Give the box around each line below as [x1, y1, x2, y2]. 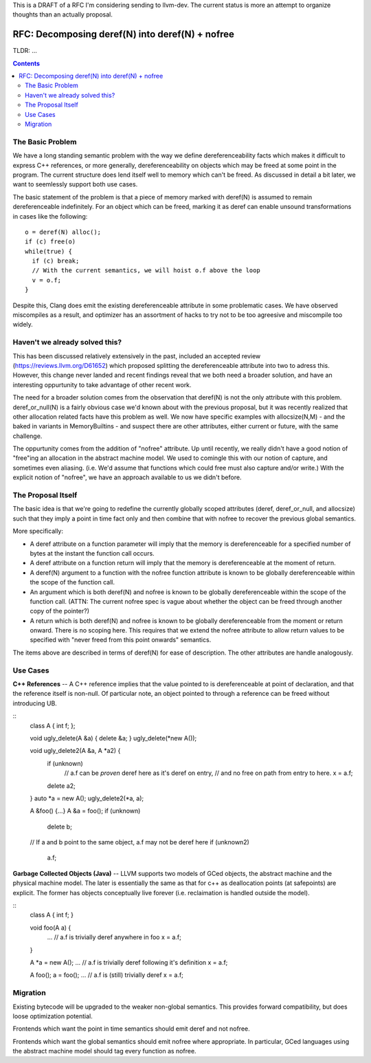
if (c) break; [32, 257, 80, 265]
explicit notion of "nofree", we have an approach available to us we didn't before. [12, 473, 242, 481]
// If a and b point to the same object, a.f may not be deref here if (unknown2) [30, 838, 250, 846]
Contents [12, 59, 41, 67]
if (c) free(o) [25, 238, 76, 245]
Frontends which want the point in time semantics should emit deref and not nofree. [12, 1024, 250, 1033]
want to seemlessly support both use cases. [12, 180, 138, 188]
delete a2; [47, 781, 76, 790]
